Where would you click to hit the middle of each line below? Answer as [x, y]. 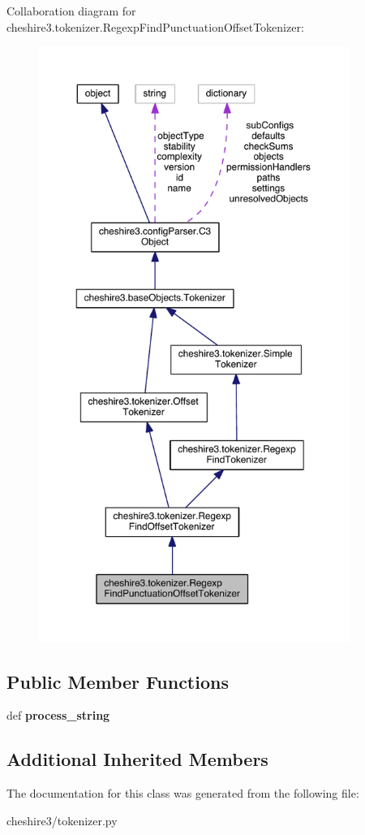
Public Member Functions [118, 681]
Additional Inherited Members [137, 759]
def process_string [58, 715]
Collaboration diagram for [71, 11]
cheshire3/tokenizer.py [62, 820]
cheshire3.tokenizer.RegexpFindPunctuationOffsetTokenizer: [155, 26]
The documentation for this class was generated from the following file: [183, 793]
